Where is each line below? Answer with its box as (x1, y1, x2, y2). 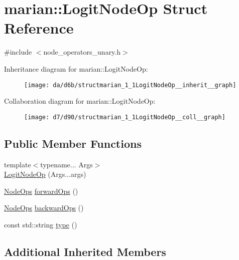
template (4, 159, 31, 169)
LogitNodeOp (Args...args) (4, 169, 86, 179)
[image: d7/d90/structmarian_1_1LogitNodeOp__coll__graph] (24, 113, 225, 121)
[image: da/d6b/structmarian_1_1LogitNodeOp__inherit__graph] (24, 81, 236, 89)
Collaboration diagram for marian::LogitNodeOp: (4, 96, 156, 106)
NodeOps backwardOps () (4, 202, 84, 213)
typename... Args (40, 159, 93, 169)
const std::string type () (4, 219, 77, 229)
